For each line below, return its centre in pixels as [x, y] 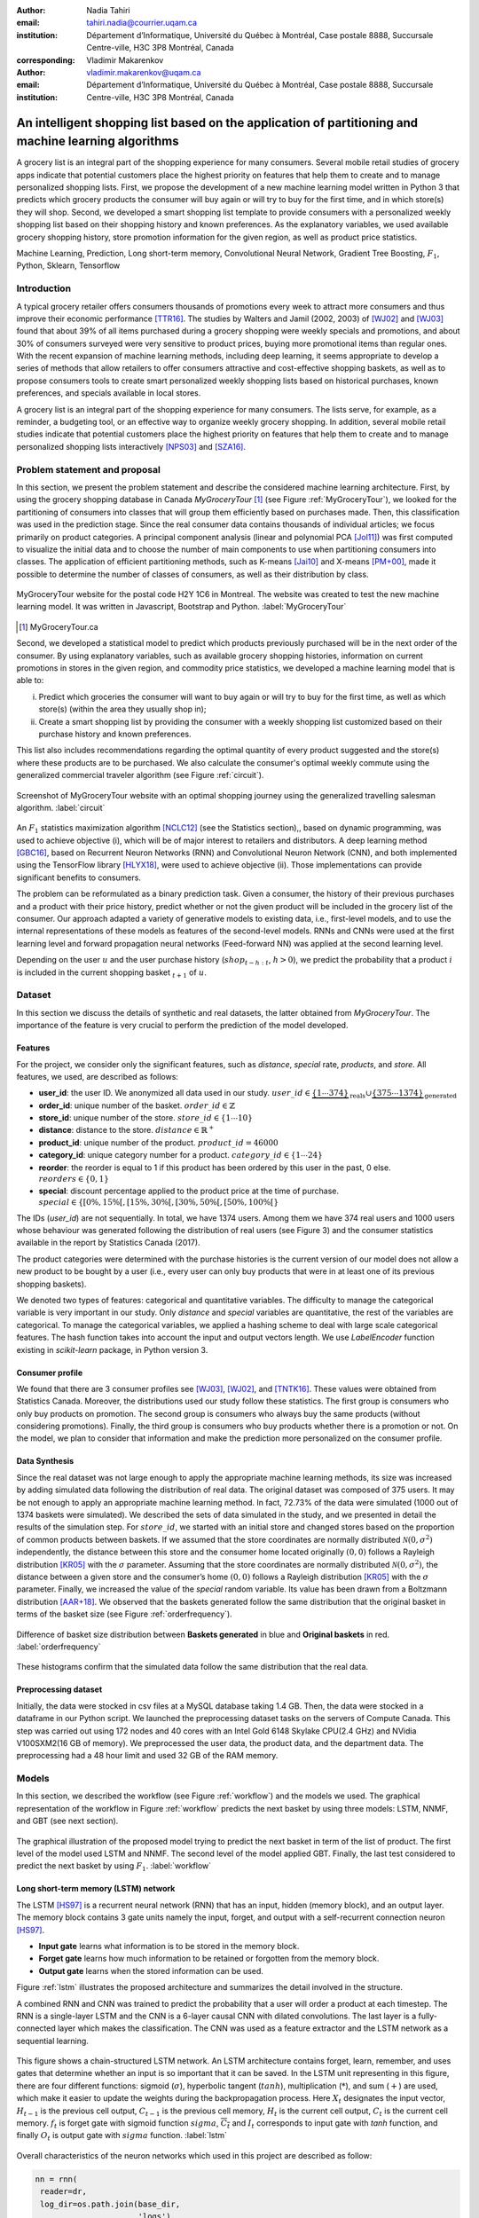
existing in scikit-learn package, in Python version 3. [112, 1349]
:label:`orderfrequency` [59, 1647]
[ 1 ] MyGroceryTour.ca [59, 626]
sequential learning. [52, 2041]
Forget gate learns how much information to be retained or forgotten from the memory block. [209, 1958]
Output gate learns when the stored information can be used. [151, 1970]
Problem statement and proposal [89, 469]
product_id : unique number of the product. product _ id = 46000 [158, 1142]
